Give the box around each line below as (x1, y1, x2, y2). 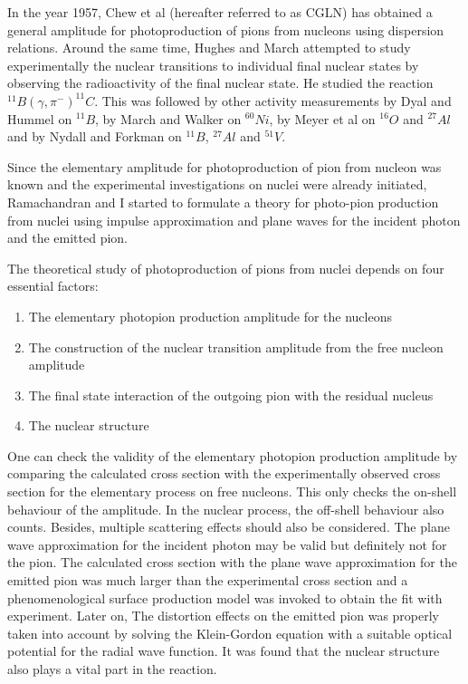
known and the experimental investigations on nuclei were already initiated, (7, 175, 427, 194)
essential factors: (7, 276, 99, 295)
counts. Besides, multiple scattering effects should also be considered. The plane (7, 517, 450, 536)
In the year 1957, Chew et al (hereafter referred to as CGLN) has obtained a (7, 3, 433, 21)
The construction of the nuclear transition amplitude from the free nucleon (28, 337, 444, 356)
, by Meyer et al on (269, 109, 376, 128)
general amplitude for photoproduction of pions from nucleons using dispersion (7, 20, 444, 39)
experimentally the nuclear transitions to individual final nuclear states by (7, 55, 419, 74)
